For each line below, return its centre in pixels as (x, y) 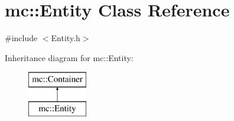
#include (21, 38)
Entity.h (66, 38)
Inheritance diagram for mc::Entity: (69, 57)
